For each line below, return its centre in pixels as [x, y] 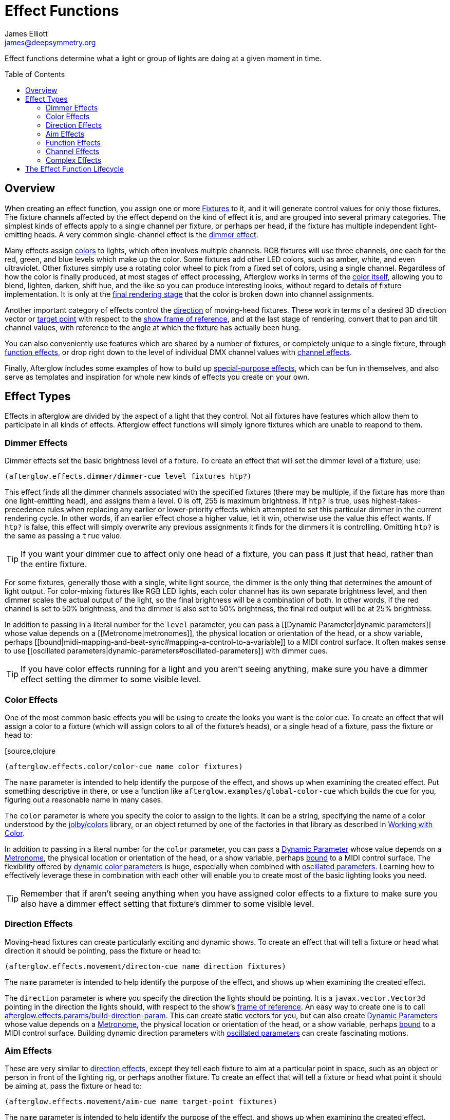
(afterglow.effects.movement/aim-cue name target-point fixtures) [141, 1102]
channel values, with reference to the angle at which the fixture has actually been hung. [153, 327]
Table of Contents [35, 74]
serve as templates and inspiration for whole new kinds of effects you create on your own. [157, 377]
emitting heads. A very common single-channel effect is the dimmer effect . [132, 234]
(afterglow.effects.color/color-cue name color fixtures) [124, 766]
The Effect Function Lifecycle [74, 169]
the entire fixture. [54, 564]
